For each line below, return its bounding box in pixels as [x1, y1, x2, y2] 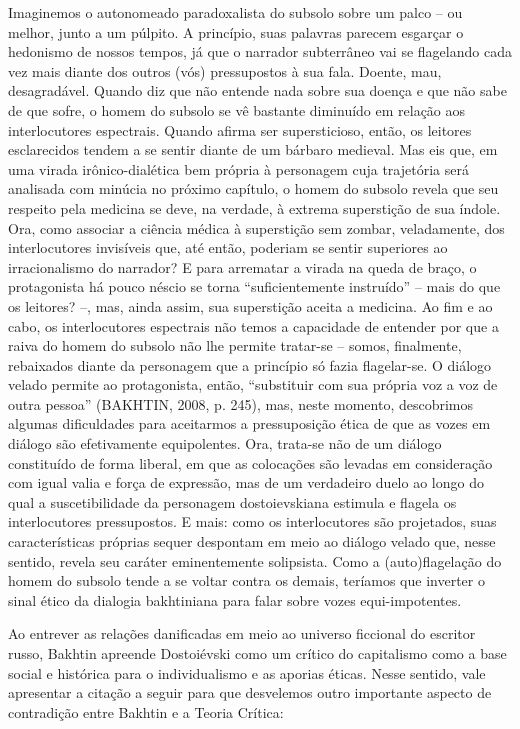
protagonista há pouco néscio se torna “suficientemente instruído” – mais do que [8, 276, 501, 297]
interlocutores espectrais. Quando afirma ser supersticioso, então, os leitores [8, 119, 472, 140]
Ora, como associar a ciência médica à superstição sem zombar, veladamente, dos [8, 217, 505, 238]
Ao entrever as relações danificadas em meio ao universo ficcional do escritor [8, 623, 476, 644]
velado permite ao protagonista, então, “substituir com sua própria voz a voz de [8, 374, 498, 395]
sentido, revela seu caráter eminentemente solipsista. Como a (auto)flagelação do [8, 550, 502, 571]
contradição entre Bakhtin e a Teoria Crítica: [8, 701, 284, 722]
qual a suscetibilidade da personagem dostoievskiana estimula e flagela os [8, 491, 457, 512]
